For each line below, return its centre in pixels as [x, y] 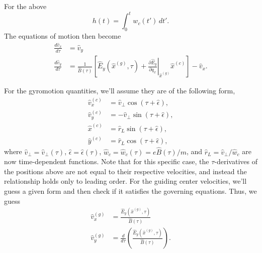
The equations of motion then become [63, 35]
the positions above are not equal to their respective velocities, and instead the [125, 171]
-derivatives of [236, 161]
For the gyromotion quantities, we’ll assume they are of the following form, [120, 91]
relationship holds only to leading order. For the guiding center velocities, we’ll [125, 181]
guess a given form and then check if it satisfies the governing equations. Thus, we [130, 191]
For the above [25, 6]
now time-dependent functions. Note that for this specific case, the [107, 161]
